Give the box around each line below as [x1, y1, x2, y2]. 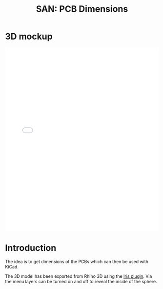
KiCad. [5, 264, 19, 269]
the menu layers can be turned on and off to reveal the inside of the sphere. [5, 278, 157, 284]
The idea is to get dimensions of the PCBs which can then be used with [5, 258, 149, 265]
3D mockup [5, 31, 53, 42]
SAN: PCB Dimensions [36, 3, 128, 15]
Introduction [5, 243, 57, 254]
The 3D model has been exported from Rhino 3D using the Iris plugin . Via [5, 273, 152, 279]
